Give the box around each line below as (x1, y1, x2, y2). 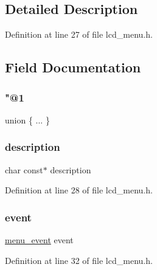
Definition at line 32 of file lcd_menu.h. (5, 254, 153, 266)
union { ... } (5, 113, 50, 126)
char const (5, 163, 43, 176)
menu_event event (5, 234, 74, 246)
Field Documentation (5, 58, 141, 77)
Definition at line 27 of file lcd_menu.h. (5, 28, 153, 41)
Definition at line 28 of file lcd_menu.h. (5, 184, 153, 196)
